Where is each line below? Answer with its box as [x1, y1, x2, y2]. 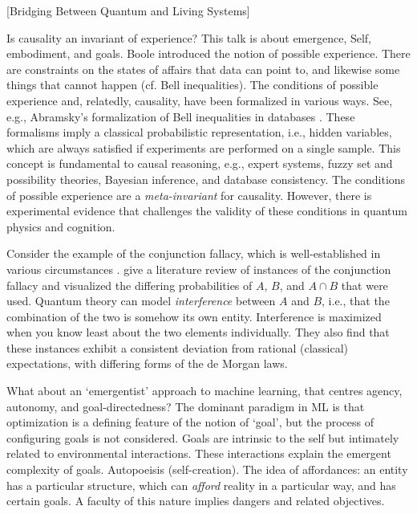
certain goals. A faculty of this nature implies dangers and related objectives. [6, 492, 385, 509]
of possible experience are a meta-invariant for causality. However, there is [6, 186, 372, 203]
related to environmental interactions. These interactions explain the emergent [6, 445, 391, 462]
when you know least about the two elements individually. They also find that [6, 324, 390, 341]
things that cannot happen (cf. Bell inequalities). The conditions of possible [6, 76, 379, 93]
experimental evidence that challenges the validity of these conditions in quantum [6, 202, 407, 219]
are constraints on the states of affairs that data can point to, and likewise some [6, 60, 400, 77]
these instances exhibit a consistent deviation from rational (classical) [6, 339, 349, 356]
